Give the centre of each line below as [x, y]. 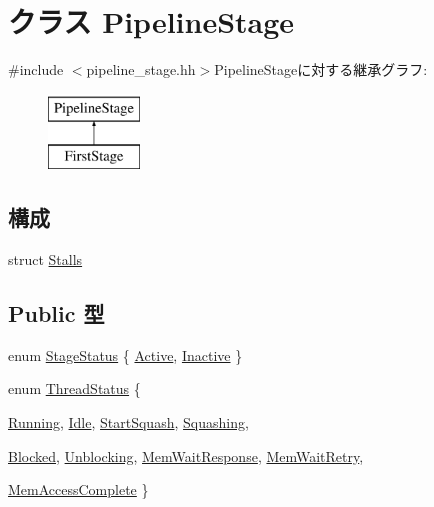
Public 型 [56, 313]
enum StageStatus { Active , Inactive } [125, 354]
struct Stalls [45, 259]
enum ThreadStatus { [74, 388]
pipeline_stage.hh [141, 69]
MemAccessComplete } [78, 489]
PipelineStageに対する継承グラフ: [321, 69]
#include [36, 69]
